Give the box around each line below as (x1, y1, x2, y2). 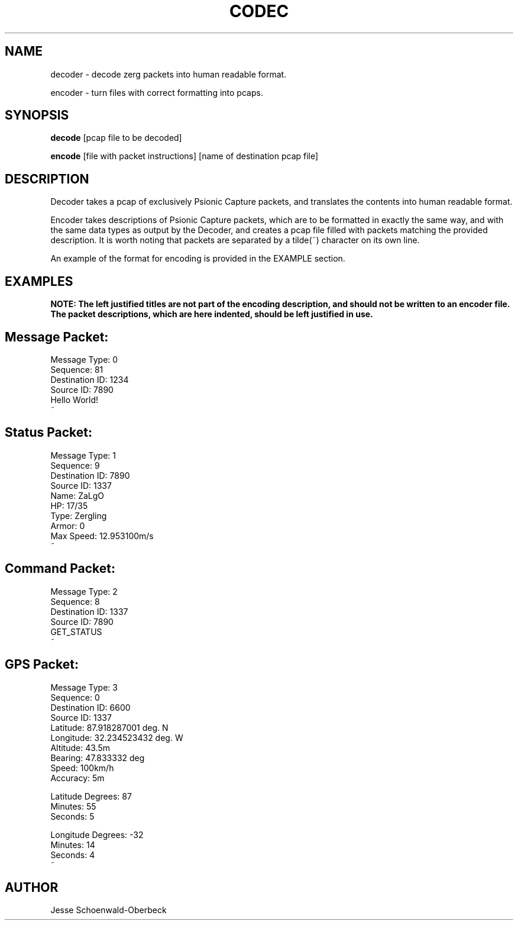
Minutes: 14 (50, 839, 95, 850)
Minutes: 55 (50, 801, 96, 811)
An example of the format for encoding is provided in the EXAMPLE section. (50, 253, 345, 264)
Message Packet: (5, 329, 109, 344)
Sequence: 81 (50, 364, 103, 375)
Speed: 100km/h (50, 762, 114, 773)
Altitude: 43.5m (50, 742, 110, 753)
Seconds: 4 (50, 849, 95, 860)
